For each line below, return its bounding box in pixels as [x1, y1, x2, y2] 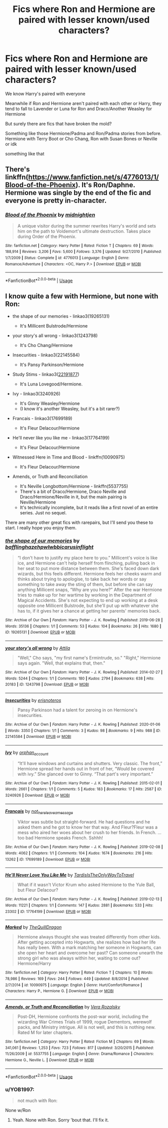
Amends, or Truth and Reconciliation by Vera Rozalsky [5, 1004, 120, 1010]
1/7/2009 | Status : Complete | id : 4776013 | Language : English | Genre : [5, 255, 130, 260]
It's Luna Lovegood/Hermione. [19, 381, 83, 387]
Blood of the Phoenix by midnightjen [5, 211, 95, 218]
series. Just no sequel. [19, 509, 67, 515]
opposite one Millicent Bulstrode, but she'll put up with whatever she [17, 602, 159, 608]
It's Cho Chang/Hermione [19, 342, 73, 348]
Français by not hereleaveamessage [5, 808, 73, 815]
